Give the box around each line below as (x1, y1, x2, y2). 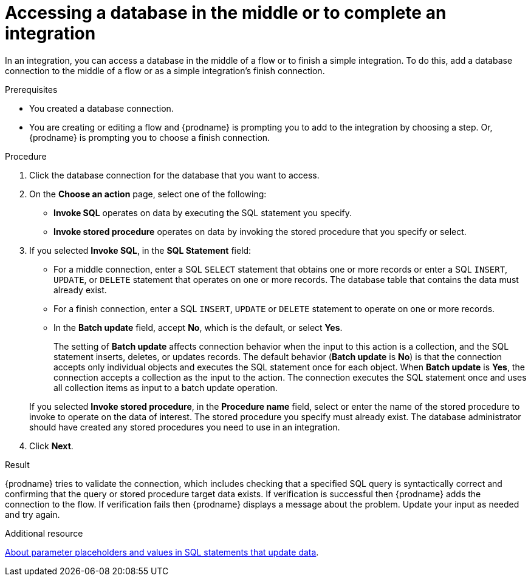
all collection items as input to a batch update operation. (53, 382, 278, 393)
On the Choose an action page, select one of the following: (29, 188, 267, 199)
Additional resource (5, 528, 83, 539)
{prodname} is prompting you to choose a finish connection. (29, 132, 270, 143)
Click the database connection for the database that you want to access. (29, 169, 320, 180)
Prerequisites (5, 84, 58, 95)
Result (5, 459, 30, 470)
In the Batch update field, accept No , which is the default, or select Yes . (53, 322, 343, 333)
